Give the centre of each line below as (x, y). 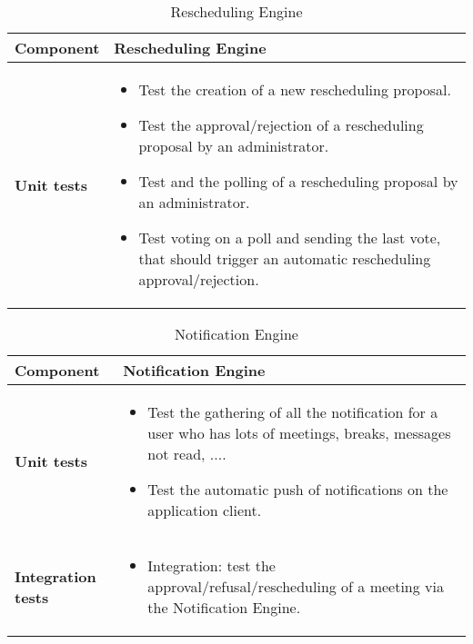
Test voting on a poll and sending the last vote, (290, 238)
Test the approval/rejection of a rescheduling (281, 125)
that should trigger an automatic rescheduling (285, 258)
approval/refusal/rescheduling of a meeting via (296, 586)
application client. (205, 510)
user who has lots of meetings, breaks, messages (299, 433)
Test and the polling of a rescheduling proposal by (298, 181)
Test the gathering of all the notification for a (293, 412)
